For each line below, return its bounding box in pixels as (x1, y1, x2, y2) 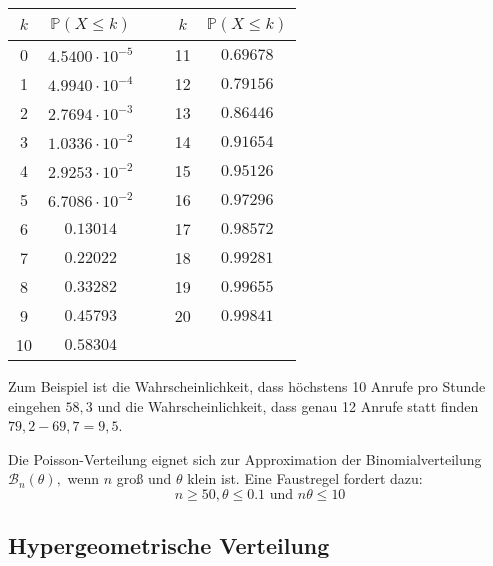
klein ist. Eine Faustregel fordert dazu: (187, 468, 423, 489)
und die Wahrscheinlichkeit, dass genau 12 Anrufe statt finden (97, 395, 479, 416)
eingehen (8, 395, 61, 416)
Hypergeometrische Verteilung (8, 530, 330, 561)
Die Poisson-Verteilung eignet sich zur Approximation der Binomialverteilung (8, 448, 482, 469)
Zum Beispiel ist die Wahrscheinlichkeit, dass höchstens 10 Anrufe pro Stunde (8, 376, 486, 396)
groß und (116, 468, 172, 489)
